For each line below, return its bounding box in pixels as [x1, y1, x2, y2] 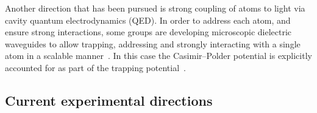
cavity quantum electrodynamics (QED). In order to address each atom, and [5, 13, 291, 26]
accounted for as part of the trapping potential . [5, 61, 186, 74]
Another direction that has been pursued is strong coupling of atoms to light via [5, 2, 305, 14]
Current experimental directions [5, 91, 213, 109]
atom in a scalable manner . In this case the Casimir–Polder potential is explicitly [5, 49, 312, 62]
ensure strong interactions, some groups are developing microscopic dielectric [5, 26, 292, 38]
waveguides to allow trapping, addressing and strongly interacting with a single [5, 37, 301, 50]
